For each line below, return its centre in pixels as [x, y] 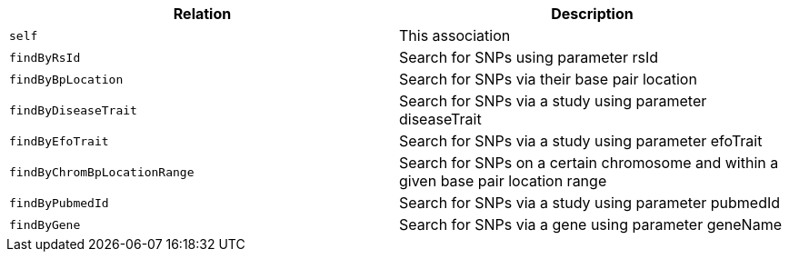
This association [455, 35]
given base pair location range [503, 181]
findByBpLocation [66, 79]
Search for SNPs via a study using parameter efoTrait [581, 141]
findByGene [45, 224]
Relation [202, 14]
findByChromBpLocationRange [102, 172]
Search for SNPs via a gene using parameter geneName [590, 224]
